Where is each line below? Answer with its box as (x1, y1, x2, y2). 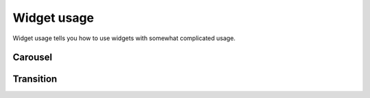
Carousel (12, 52, 53, 63)
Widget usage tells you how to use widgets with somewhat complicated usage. (12, 34, 236, 42)
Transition (12, 73, 58, 85)
